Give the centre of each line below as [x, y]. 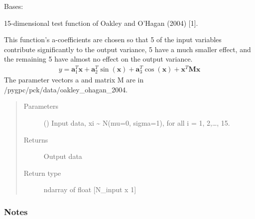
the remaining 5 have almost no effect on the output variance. [98, 59]
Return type [42, 173]
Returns [36, 139]
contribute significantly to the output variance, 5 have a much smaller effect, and [127, 49]
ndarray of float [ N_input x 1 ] [90, 189]
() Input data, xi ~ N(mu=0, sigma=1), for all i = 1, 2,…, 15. [137, 123]
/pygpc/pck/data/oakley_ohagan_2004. [66, 89]
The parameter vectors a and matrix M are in [74, 80]
